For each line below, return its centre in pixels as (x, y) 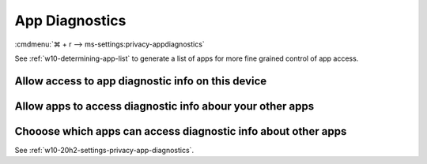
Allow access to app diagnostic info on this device (141, 81)
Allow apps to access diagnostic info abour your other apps (164, 106)
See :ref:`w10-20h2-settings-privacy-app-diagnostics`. (104, 150)
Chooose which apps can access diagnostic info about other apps (181, 131)
